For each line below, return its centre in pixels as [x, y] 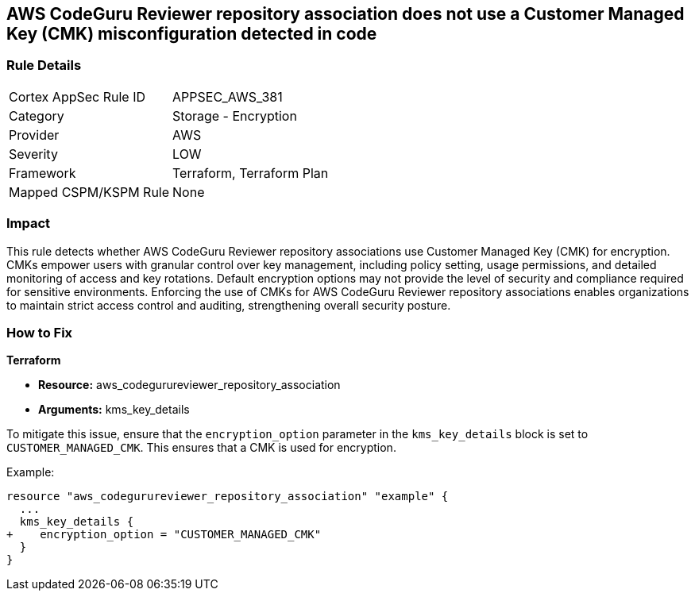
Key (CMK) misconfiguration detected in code [192, 34]
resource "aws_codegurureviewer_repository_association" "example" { [228, 497]
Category [37, 116]
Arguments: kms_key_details [114, 410]
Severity [33, 154]
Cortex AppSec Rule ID [77, 96]
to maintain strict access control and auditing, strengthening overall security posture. [229, 305]
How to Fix [40, 332]
